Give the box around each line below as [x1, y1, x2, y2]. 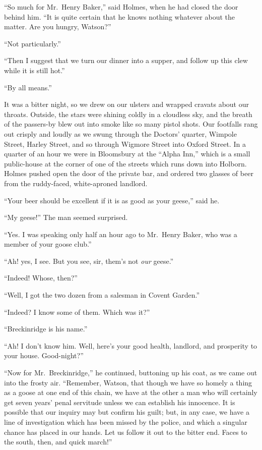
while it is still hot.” [4, 65, 65, 75]
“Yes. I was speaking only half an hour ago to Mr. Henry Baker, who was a [4, 229, 237, 239]
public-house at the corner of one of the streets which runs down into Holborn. [4, 158, 247, 168]
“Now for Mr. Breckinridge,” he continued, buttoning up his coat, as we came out [4, 367, 257, 378]
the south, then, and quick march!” [4, 436, 112, 447]
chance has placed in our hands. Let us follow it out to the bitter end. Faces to [4, 426, 247, 437]
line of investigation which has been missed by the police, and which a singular [4, 417, 247, 427]
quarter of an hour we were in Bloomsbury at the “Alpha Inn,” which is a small [4, 148, 250, 159]
